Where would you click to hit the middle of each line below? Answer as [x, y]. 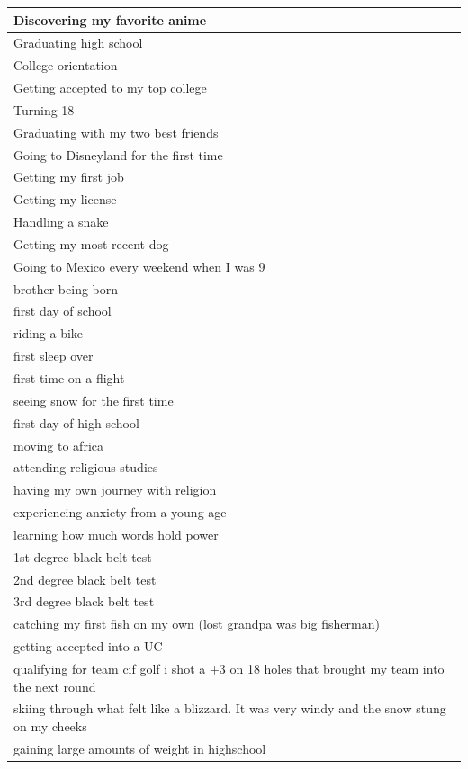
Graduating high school [78, 43]
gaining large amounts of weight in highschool [140, 748]
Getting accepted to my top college [110, 88]
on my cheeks [50, 726]
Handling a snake [61, 222]
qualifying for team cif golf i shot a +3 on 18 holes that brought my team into [229, 668]
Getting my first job [69, 177]
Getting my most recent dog [91, 243]
